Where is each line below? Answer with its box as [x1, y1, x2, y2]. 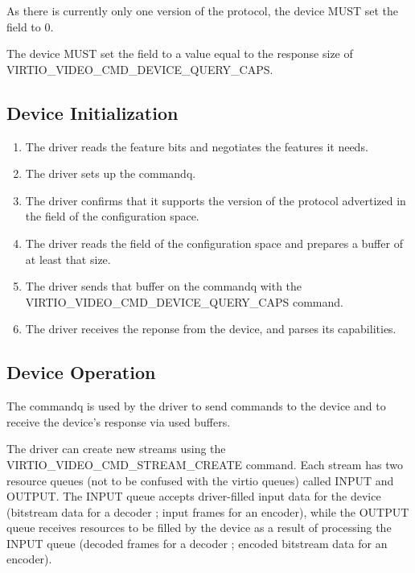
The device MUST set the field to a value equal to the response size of [6, 45, 353, 62]
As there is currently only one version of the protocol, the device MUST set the [6, 2, 398, 19]
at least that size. [25, 250, 111, 267]
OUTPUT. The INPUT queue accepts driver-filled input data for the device [6, 488, 381, 505]
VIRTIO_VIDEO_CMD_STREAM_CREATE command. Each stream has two [6, 456, 403, 472]
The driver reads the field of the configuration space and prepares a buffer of [25, 234, 403, 251]
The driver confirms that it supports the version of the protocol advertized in [25, 192, 406, 208]
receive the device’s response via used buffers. [6, 413, 231, 430]
